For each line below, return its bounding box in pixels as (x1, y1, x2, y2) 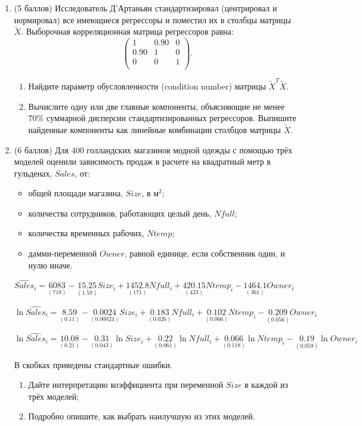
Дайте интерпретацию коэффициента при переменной (28, 378, 224, 391)
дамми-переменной (28, 247, 97, 260)
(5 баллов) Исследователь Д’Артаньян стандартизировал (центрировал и (14, 2, 277, 14)
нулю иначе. (28, 258, 73, 271)
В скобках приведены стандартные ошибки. (14, 358, 172, 371)
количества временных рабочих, (28, 227, 144, 239)
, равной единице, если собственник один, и (124, 247, 285, 260)
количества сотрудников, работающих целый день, (28, 206, 212, 219)
